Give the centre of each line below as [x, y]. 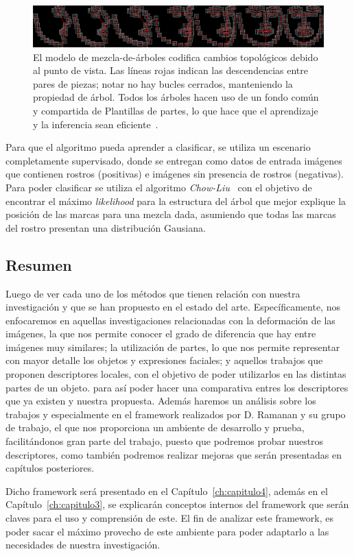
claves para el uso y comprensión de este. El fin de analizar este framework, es [169, 518]
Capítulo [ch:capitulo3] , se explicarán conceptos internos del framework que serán [177, 504]
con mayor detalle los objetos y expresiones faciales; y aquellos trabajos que [164, 360]
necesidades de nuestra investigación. [83, 545]
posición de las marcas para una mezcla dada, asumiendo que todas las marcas [171, 214]
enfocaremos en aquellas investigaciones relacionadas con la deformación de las [170, 320]
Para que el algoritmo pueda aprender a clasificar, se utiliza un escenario [158, 147]
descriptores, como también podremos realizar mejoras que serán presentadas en [174, 454]
